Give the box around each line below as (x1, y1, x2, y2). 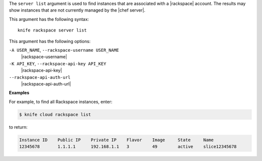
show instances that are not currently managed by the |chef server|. (9, 7, 146, 13)
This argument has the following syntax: (9, 16, 89, 22)
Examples (9, 90, 30, 96)
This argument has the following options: (9, 38, 91, 44)
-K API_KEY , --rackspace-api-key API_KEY (9, 60, 106, 66)
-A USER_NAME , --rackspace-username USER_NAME (9, 47, 119, 53)
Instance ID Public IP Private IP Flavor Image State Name (19, 137, 214, 143)
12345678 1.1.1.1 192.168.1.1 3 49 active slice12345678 (19, 144, 237, 149)
